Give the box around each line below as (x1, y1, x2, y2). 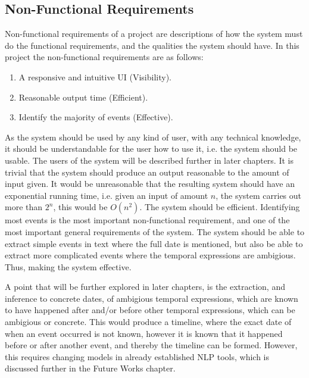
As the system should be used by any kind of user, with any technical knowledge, (5, 130, 301, 143)
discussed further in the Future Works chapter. (5, 362, 176, 374)
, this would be (53, 201, 108, 213)
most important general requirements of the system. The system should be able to (5, 225, 305, 238)
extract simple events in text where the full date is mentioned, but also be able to (5, 237, 303, 249)
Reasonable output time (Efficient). (18, 90, 148, 103)
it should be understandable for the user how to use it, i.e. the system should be (5, 142, 298, 155)
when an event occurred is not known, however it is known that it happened (5, 327, 283, 339)
